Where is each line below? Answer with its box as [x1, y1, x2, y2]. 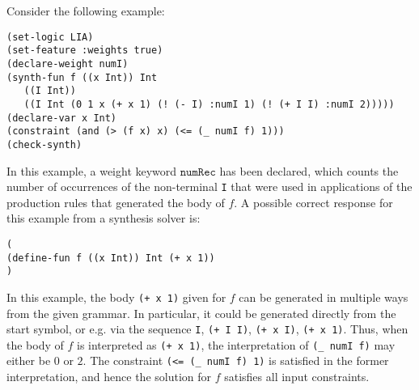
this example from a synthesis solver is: [6, 210, 201, 227]
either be [6, 352, 51, 369]
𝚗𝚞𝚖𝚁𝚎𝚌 [180, 166, 216, 178]
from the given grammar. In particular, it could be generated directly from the [6, 304, 396, 321]
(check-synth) [6, 138, 83, 150]
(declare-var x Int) [6, 112, 117, 124]
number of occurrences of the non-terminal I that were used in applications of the [6, 178, 413, 195]
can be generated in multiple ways [239, 288, 408, 305]
